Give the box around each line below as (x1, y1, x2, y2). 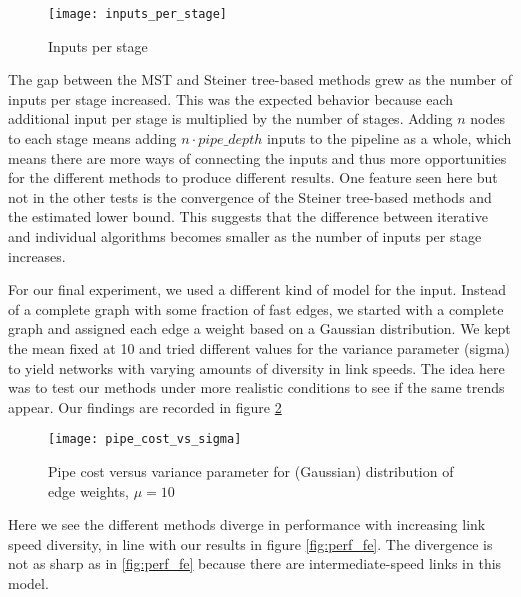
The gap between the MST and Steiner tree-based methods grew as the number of (8, 69, 512, 90)
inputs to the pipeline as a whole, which (266, 128, 512, 149)
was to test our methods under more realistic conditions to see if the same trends (8, 377, 505, 398)
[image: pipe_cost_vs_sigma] (48, 432, 242, 447)
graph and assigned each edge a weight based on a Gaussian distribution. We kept (8, 318, 511, 339)
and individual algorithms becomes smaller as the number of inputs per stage (8, 226, 482, 246)
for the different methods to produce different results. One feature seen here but (8, 167, 498, 188)
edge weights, (48, 480, 129, 501)
